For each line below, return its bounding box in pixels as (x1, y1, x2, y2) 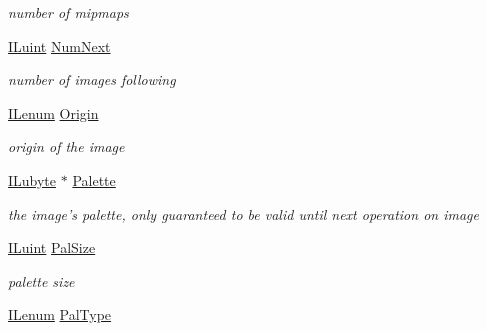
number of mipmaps (8, 2, 129, 22)
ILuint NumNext (8, 35, 111, 56)
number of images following (8, 69, 176, 90)
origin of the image (8, 136, 125, 157)
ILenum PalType (8, 304, 112, 325)
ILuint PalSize (8, 237, 96, 258)
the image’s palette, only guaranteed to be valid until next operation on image (8, 203, 479, 224)
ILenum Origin (8, 102, 99, 123)
